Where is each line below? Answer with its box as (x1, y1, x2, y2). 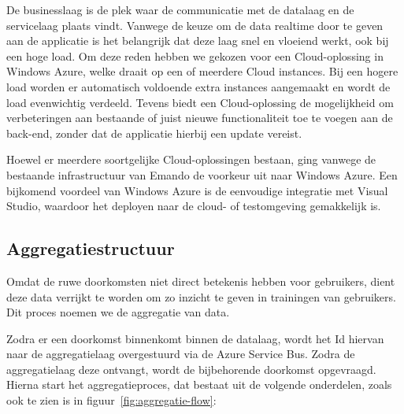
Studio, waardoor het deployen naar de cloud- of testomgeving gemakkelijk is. (6, 198, 381, 214)
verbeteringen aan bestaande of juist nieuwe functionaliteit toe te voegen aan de (6, 109, 393, 126)
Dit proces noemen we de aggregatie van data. (6, 304, 230, 320)
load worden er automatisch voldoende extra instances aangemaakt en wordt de (6, 78, 391, 94)
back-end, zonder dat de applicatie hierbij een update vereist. (6, 124, 302, 141)
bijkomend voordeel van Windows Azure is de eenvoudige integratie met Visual (6, 182, 388, 198)
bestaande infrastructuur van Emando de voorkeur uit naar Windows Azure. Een (6, 166, 398, 183)
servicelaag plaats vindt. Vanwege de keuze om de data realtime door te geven (6, 17, 384, 33)
